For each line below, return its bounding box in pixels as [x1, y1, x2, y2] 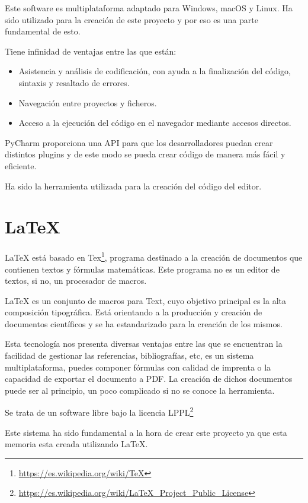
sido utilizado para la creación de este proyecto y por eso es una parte [5, 13, 258, 26]
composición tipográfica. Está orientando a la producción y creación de [5, 306, 262, 318]
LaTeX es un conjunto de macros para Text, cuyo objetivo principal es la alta [5, 294, 286, 306]
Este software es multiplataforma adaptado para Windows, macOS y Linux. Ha [5, 2, 293, 14]
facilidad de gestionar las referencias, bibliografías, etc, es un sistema [5, 349, 254, 362]
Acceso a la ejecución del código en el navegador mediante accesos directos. [18, 116, 291, 129]
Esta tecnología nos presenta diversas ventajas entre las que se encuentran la [5, 337, 283, 350]
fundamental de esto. [5, 25, 81, 37]
